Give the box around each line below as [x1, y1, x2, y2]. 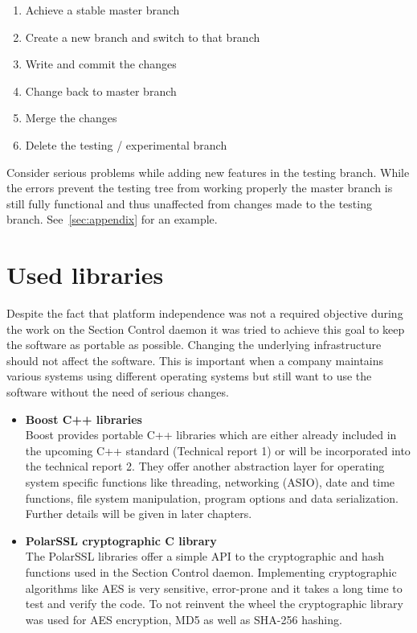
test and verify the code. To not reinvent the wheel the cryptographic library [25, 595, 403, 612]
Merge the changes [25, 109, 117, 126]
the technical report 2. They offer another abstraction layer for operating [25, 458, 385, 475]
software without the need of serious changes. [6, 384, 229, 401]
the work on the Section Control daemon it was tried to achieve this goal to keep [6, 320, 405, 337]
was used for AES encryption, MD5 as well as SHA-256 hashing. [25, 610, 342, 627]
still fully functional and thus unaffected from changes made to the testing [6, 195, 372, 212]
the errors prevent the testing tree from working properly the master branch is [6, 179, 393, 196]
